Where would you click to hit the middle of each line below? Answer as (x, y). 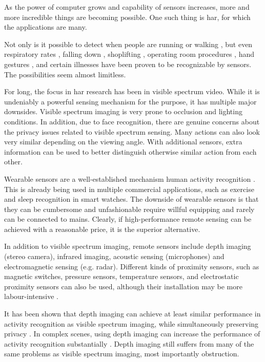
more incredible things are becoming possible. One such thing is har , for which (127, 17)
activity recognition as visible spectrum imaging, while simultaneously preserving (131, 323)
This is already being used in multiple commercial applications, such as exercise (129, 189)
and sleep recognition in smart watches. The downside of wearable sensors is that (131, 199)
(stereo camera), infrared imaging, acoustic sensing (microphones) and (114, 256)
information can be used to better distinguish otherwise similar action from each (130, 151)
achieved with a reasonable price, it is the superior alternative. (102, 229)
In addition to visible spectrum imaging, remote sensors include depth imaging (128, 246)
